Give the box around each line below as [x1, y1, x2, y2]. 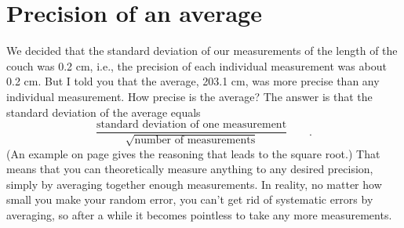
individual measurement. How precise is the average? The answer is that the [6, 88, 373, 104]
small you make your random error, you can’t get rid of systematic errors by [6, 191, 373, 208]
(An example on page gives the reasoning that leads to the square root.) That [6, 145, 380, 161]
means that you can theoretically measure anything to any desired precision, [6, 161, 373, 177]
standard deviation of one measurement [96, 119, 287, 131]
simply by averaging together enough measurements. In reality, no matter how [6, 176, 382, 192]
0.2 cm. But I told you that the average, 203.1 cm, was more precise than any [6, 73, 380, 89]
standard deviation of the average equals [6, 103, 201, 120]
